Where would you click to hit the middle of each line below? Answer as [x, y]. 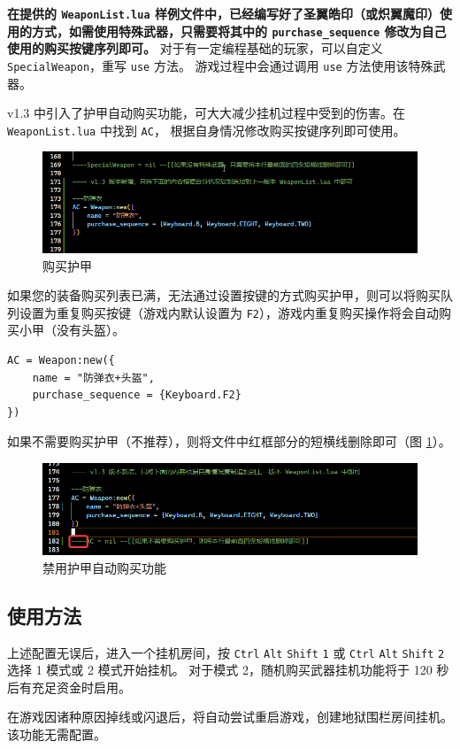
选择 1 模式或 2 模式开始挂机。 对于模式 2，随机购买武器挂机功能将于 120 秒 [228, 670]
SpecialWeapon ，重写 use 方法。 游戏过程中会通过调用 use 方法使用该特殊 [220, 65]
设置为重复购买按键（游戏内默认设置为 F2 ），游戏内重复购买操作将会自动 [229, 312]
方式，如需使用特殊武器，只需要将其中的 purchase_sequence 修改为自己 [239, 31]
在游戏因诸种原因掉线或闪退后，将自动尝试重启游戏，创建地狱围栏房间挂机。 [230, 717]
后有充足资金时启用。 [69, 687]
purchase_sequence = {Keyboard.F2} [137, 395]
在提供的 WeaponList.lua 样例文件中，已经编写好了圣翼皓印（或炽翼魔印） [223, 13]
